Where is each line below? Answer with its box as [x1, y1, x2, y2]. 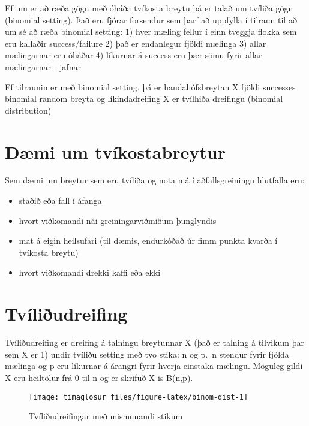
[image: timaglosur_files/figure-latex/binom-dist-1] [29, 392, 248, 401]
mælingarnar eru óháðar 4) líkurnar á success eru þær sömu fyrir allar [5, 49, 262, 61]
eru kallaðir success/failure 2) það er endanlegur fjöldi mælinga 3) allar [5, 37, 266, 49]
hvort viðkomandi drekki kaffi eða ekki [19, 266, 161, 279]
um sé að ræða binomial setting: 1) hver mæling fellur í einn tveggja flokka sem [5, 25, 297, 38]
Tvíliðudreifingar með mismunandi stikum [29, 410, 183, 422]
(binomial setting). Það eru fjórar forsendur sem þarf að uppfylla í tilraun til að [5, 13, 297, 26]
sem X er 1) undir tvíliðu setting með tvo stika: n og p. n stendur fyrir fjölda [5, 348, 289, 360]
